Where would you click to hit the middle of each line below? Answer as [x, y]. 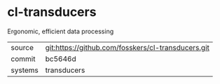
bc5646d [61, 58]
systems [25, 70]
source [22, 47]
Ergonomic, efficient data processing [61, 31]
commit [23, 58]
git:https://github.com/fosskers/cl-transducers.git [128, 47]
